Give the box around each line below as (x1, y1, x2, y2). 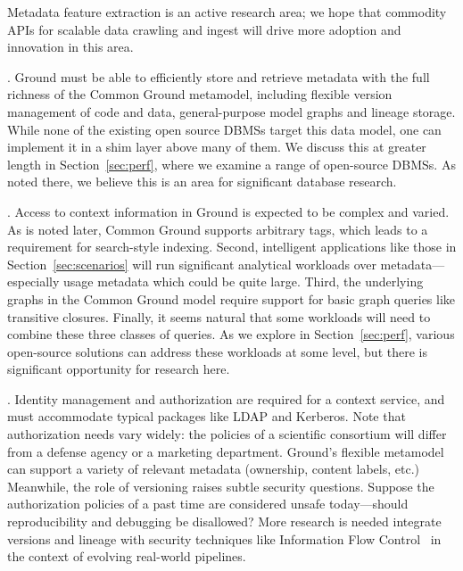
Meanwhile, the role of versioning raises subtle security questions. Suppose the (7, 476, 434, 495)
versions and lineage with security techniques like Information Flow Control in (7, 529, 442, 548)
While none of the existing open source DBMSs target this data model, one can (7, 120, 442, 138)
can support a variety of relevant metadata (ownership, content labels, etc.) (7, 459, 419, 478)
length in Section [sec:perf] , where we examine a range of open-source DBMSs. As (7, 154, 456, 173)
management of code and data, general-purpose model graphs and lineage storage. (7, 102, 456, 120)
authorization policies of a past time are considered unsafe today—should (7, 494, 409, 513)
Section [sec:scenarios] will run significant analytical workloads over (7, 254, 376, 273)
